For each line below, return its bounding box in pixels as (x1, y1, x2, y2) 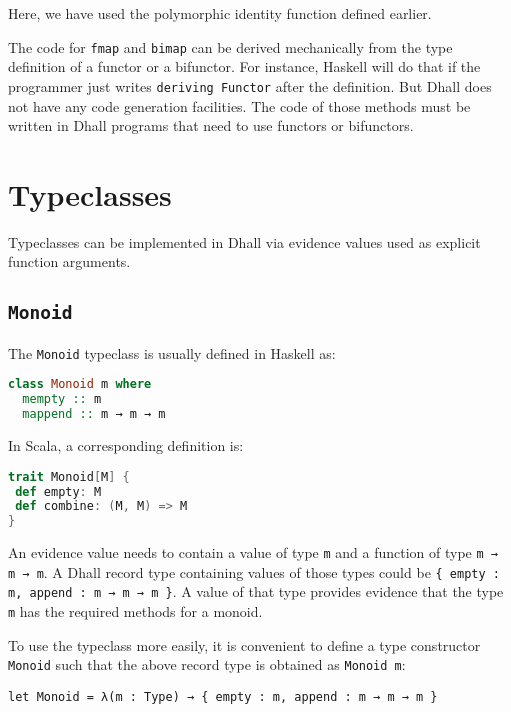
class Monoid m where (8, 377, 152, 392)
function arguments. (8, 251, 131, 272)
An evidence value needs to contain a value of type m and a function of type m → (8, 542, 498, 563)
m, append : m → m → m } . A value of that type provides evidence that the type (8, 581, 504, 602)
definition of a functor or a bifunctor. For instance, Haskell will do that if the (8, 56, 481, 77)
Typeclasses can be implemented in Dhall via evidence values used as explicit (8, 231, 481, 252)
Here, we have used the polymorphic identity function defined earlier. (8, 3, 432, 23)
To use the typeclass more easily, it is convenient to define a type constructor (8, 634, 481, 655)
